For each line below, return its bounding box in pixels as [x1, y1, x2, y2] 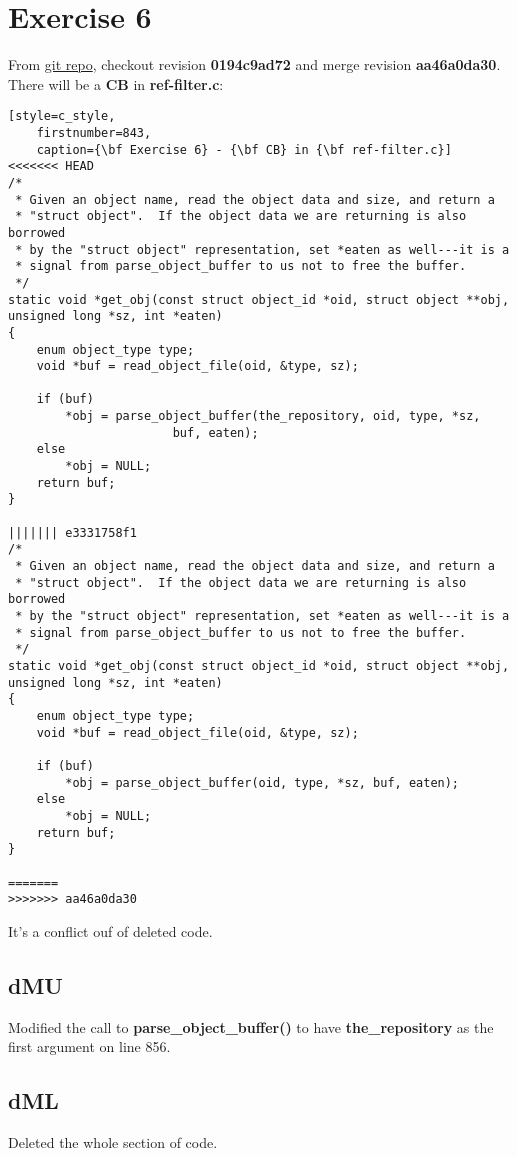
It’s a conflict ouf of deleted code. [8, 920, 213, 941]
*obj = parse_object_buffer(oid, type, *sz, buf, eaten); [65, 775, 460, 790]
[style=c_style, [8, 109, 116, 124]
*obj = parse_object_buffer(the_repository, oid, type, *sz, [65, 409, 481, 424]
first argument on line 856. [8, 1036, 171, 1057]
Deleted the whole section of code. [8, 1132, 218, 1152]
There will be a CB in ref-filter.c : [8, 73, 224, 94]
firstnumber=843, [36, 125, 152, 140]
